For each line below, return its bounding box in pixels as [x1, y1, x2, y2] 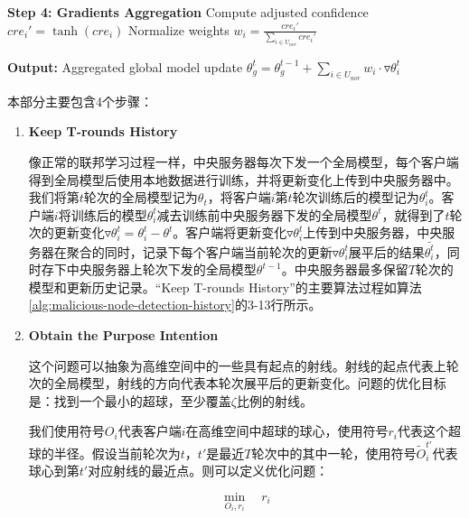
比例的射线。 [236, 391, 313, 410]
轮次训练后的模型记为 [292, 188, 419, 207]
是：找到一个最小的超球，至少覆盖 [28, 391, 231, 410]
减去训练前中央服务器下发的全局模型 [156, 205, 372, 224]
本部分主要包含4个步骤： [7, 91, 153, 110]
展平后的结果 [348, 242, 425, 261]
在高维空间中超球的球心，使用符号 [185, 421, 389, 440]
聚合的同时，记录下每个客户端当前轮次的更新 [66, 242, 333, 261]
